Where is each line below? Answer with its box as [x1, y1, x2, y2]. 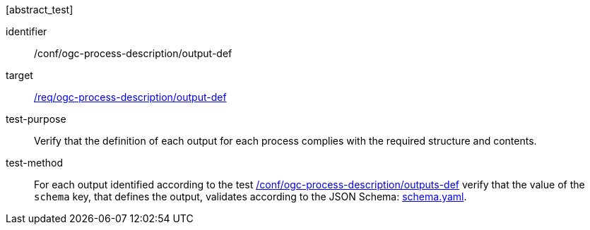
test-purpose [6, 113, 66, 125]
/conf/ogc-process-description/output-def [34, 47, 232, 59]
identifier [6, 25, 47, 37]
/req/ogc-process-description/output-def [34, 91, 227, 103]
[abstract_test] [6, 4, 73, 16]
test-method [6, 157, 63, 169]
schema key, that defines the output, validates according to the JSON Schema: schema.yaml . [34, 190, 467, 202]
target [6, 69, 33, 81]
